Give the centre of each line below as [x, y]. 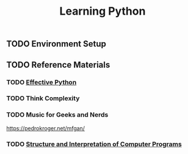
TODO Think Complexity [43, 98]
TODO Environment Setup [56, 44]
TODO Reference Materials [58, 64]
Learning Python [103, 11]
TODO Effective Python [42, 82]
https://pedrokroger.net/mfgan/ [46, 128]
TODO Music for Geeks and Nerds [57, 115]
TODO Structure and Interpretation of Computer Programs [94, 144]
